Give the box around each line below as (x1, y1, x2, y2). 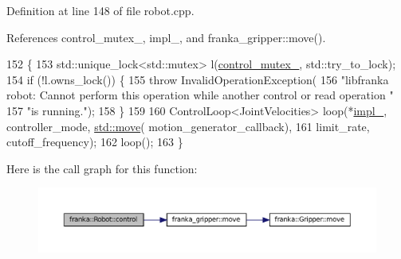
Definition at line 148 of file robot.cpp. (6, 2, 195, 18)
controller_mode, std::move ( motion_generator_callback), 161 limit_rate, (6, 118, 370, 134)
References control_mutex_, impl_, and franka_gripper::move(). (6, 29, 326, 45)
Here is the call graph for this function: (6, 160, 198, 176)
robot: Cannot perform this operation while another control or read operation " (6, 87, 394, 103)
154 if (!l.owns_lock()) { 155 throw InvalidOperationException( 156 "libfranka (6, 71, 389, 87)
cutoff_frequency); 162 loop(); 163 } (6, 133, 183, 150)
